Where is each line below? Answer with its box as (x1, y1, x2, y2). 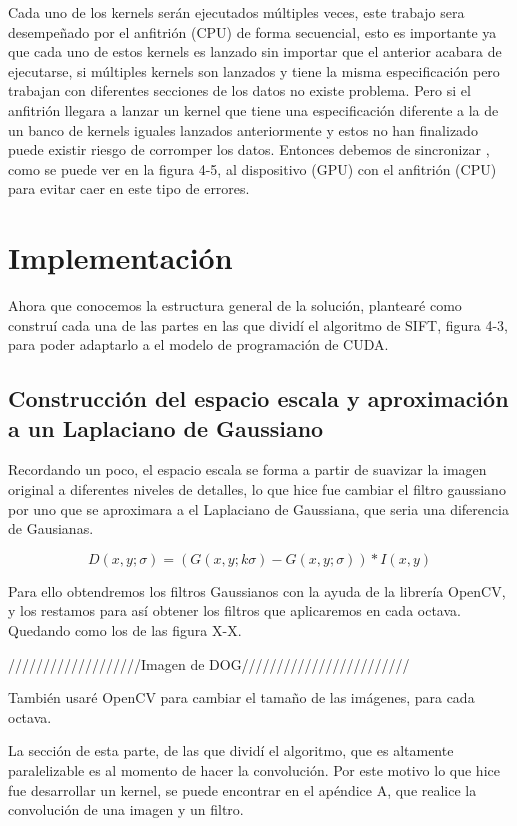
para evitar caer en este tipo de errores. (8, 178, 250, 199)
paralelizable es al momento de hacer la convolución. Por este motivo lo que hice (8, 759, 500, 780)
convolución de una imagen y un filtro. (8, 799, 244, 820)
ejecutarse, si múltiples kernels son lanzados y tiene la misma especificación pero (8, 60, 500, 81)
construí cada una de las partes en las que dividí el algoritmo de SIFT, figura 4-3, (8, 314, 508, 335)
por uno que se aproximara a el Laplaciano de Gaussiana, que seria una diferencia (8, 498, 509, 519)
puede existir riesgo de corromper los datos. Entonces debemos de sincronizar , (8, 139, 490, 160)
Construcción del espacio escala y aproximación (8, 383, 509, 414)
